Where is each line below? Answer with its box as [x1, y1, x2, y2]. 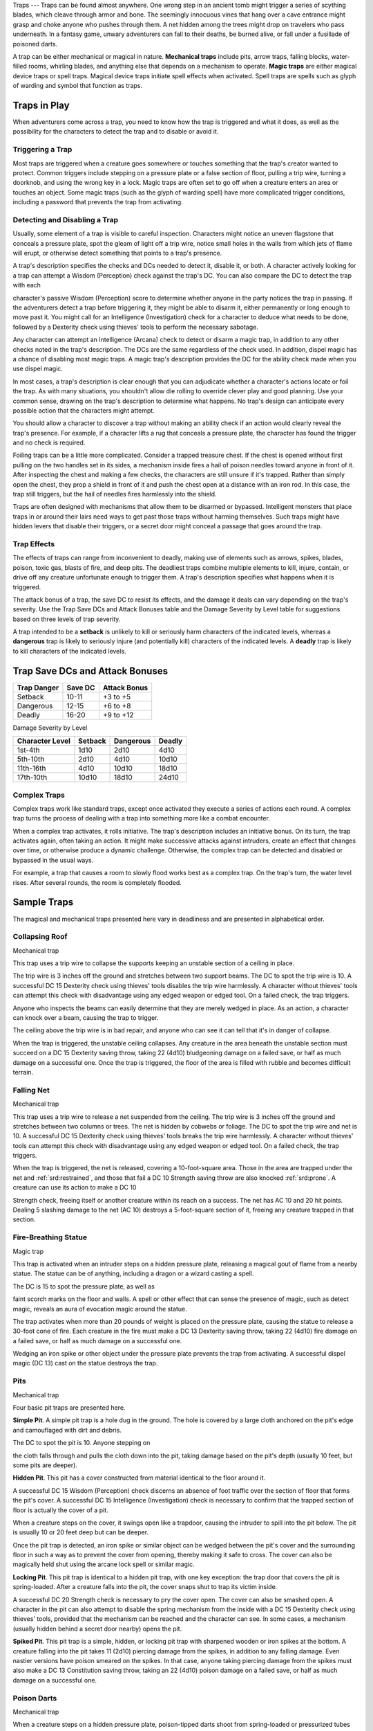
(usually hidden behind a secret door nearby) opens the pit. [12, 1624, 182, 1633]
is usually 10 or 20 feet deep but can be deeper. [12, 1528, 149, 1536]
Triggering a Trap [12, 145, 73, 154]
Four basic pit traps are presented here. [12, 1403, 126, 1412]
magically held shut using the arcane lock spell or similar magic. [12, 1560, 195, 1568]
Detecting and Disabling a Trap [12, 215, 119, 224]
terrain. [12, 1068, 34, 1076]
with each [12, 281, 41, 289]
